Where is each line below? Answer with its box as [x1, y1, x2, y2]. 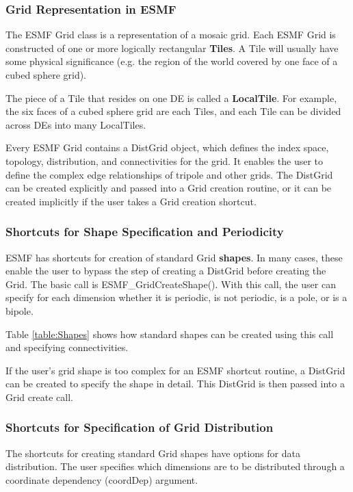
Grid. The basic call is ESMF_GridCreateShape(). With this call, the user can [5, 276, 336, 291]
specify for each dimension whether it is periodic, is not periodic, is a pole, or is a [5, 290, 348, 305]
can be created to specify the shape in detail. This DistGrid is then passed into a [5, 376, 345, 391]
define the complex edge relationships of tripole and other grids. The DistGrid [5, 167, 333, 181]
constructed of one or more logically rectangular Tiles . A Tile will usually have [5, 40, 339, 55]
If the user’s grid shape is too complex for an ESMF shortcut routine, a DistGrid [5, 363, 345, 377]
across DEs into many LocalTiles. [5, 117, 146, 131]
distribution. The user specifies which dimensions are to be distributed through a [5, 459, 345, 474]
